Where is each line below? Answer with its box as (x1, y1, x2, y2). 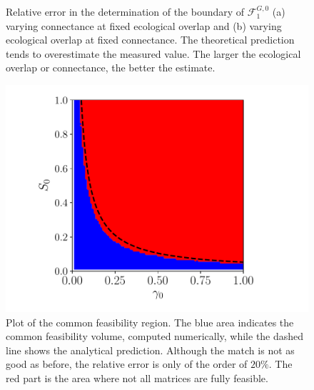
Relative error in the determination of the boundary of (6, 4, 245, 19)
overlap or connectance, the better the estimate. (6, 60, 216, 75)
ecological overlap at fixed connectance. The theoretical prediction (6, 32, 295, 47)
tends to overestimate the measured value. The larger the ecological (6, 46, 301, 61)
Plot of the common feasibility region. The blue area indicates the (6, 314, 294, 329)
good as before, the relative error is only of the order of (6, 356, 248, 371)
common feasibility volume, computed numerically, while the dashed (6, 329, 304, 344)
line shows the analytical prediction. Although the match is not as (6, 342, 295, 357)
